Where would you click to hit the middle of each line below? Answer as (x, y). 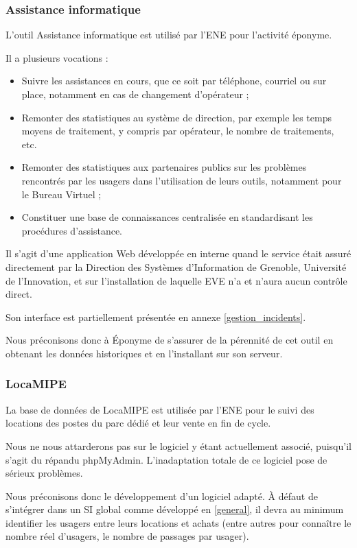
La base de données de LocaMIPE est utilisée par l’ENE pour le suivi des (160, 409)
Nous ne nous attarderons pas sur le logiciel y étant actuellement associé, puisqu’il (178, 445)
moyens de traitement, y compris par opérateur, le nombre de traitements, (178, 131)
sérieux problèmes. (44, 473)
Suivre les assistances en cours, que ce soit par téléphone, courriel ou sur (174, 81)
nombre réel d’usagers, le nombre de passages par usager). (127, 536)
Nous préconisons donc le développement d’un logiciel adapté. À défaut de (162, 496)
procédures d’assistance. (72, 230)
